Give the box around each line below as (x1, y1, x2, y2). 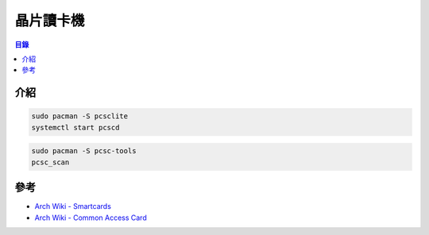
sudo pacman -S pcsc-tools (31, 147, 137, 156)
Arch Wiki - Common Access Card (34, 213, 147, 222)
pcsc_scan (31, 157, 70, 167)
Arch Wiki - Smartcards (34, 202, 111, 211)
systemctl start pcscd (31, 123, 120, 132)
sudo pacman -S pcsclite (31, 112, 129, 121)
